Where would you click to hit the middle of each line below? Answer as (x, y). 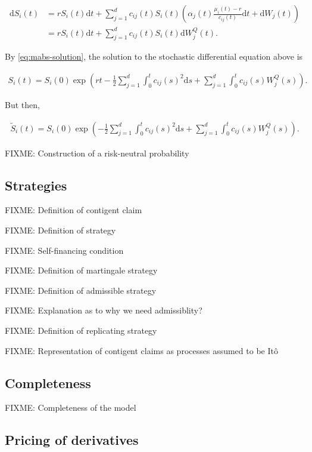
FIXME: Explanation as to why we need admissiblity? (104, 310)
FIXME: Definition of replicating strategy (81, 330)
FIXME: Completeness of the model (71, 408)
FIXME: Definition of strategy (60, 230)
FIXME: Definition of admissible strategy (81, 290)
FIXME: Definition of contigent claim (74, 210)
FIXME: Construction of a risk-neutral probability (97, 153)
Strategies (36, 185)
